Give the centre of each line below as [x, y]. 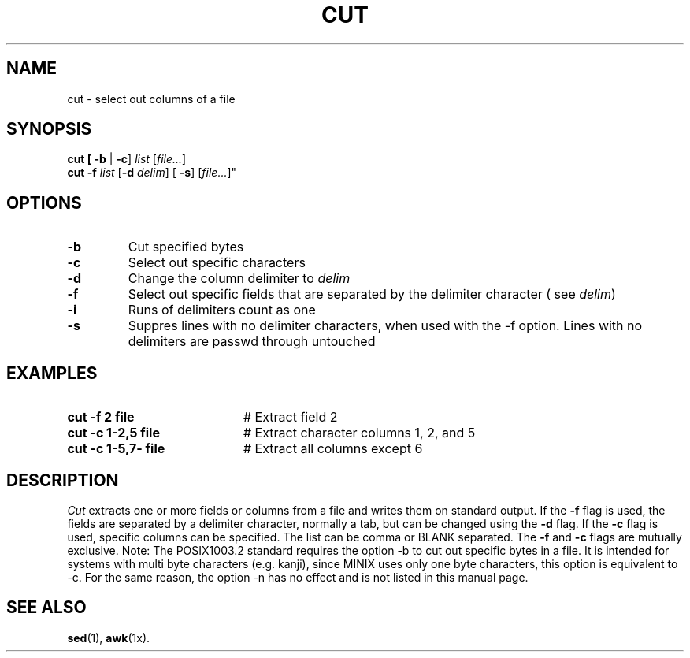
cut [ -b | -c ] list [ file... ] [127, 159]
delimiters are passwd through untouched [252, 342]
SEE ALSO [46, 608]
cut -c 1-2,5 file [113, 433]
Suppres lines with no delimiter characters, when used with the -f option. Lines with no [385, 326]
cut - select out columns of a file [151, 99]
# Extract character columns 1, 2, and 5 [359, 433]
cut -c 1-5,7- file [116, 449]
